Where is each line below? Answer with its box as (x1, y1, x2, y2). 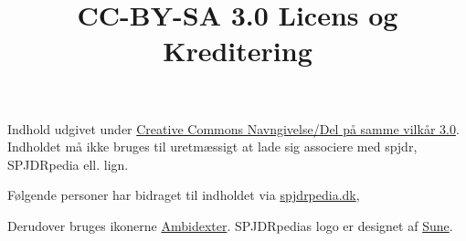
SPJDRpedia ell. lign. (7, 154, 129, 173)
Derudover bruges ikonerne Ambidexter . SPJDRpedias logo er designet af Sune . (7, 215, 453, 235)
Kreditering (163, 32, 312, 69)
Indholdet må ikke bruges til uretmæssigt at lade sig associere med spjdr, (7, 137, 418, 156)
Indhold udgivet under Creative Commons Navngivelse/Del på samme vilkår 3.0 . (7, 119, 460, 138)
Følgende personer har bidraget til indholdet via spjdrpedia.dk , (7, 185, 360, 204)
